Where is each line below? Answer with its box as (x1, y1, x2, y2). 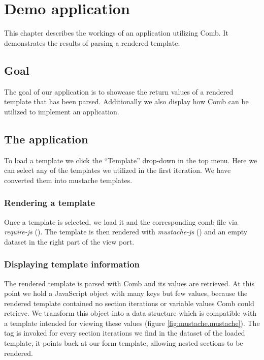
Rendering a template (4, 196, 95, 209)
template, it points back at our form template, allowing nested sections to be (4, 338, 243, 348)
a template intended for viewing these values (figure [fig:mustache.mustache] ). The (4, 317, 260, 328)
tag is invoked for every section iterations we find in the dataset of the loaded (4, 327, 245, 338)
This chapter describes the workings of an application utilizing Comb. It (4, 27, 228, 38)
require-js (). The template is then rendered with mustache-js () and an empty (4, 226, 248, 237)
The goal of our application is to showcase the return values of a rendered (4, 86, 234, 97)
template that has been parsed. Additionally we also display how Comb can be (4, 96, 249, 107)
